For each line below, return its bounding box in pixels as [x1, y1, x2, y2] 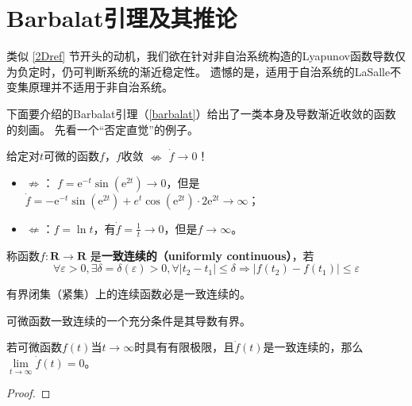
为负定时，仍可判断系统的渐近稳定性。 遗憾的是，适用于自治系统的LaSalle [6, 63, 391, 79]
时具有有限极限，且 [134, 339, 235, 355]
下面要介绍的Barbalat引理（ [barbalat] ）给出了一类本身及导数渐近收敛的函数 [6, 105, 396, 121]
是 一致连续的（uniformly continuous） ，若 [90, 247, 314, 263]
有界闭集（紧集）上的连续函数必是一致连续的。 [6, 285, 251, 302]
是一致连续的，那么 [263, 339, 364, 355]
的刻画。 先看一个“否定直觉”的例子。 [6, 121, 198, 137]
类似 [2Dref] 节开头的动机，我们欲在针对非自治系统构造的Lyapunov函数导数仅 [6, 48, 406, 64]
